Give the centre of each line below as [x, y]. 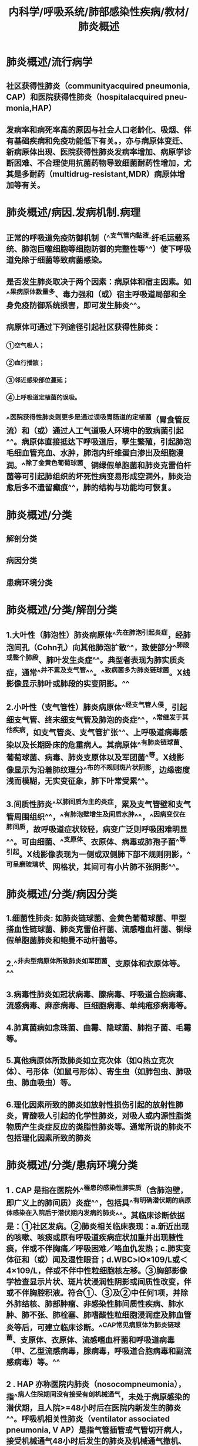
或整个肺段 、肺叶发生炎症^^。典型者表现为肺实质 [92, 659]
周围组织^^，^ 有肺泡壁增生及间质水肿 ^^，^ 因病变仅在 [100, 816]
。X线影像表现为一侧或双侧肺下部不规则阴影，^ [105, 855]
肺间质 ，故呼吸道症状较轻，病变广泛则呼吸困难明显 [97, 829]
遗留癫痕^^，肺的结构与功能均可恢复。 [106, 488]
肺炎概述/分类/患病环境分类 [72, 1165]
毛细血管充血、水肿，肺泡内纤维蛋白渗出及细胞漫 [95, 453]
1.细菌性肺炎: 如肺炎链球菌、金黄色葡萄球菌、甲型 [96, 918]
